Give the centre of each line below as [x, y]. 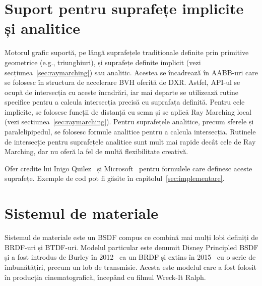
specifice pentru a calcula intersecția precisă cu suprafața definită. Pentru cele [125, 102]
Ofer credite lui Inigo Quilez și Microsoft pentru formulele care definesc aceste [128, 168]
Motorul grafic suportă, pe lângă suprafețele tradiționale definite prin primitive [127, 52]
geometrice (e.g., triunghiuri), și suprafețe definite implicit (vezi [103, 62]
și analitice [42, 28]
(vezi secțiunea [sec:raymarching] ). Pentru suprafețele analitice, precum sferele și [129, 122]
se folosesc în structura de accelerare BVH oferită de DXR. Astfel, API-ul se [122, 82]
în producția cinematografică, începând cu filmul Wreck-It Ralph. [105, 277]
